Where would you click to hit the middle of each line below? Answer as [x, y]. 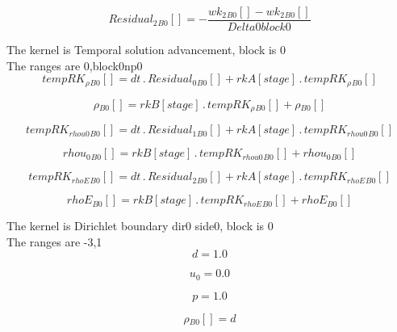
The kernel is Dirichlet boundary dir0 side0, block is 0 [140, 226]
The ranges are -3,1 [54, 241]
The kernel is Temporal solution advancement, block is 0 [146, 50]
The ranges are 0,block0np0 [75, 65]
